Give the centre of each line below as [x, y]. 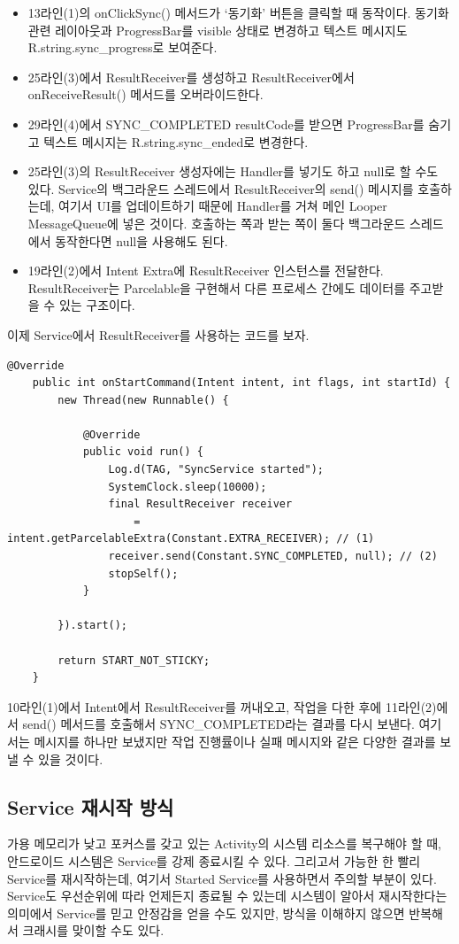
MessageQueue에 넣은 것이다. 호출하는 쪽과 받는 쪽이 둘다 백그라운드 [217, 223]
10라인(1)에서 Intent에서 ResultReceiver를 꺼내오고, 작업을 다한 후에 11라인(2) [222, 706]
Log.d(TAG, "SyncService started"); [216, 470]
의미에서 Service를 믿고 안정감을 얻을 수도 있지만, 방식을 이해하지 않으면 [206, 913]
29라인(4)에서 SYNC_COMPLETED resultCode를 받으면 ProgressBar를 [226, 124]
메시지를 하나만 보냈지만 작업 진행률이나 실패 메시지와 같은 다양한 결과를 [235, 741]
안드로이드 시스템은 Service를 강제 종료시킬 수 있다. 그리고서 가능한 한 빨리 [214, 860]
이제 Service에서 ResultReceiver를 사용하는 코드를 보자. [158, 334]
